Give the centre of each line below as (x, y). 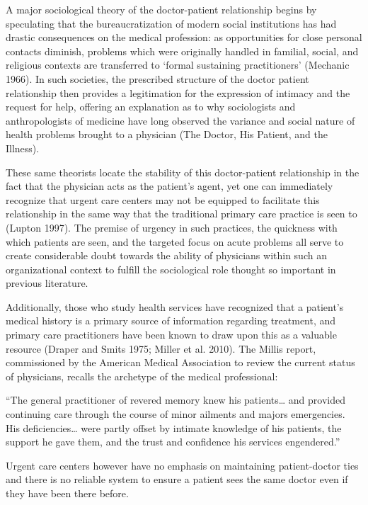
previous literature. (47, 283)
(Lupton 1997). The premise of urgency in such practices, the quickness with (172, 227)
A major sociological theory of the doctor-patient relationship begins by (161, 9)
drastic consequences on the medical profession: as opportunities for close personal (184, 37)
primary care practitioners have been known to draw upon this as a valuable (171, 335)
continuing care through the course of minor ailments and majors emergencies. (176, 414)
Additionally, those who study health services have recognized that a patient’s (175, 306)
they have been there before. (67, 493)
